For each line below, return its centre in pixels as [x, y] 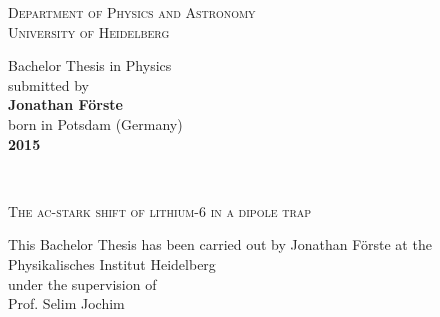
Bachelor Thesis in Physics [90, 65]
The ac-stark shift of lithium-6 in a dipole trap [160, 210]
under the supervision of [82, 283]
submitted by [48, 84]
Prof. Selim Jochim [66, 303]
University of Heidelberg [89, 31]
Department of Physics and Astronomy [132, 12]
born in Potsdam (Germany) [95, 123]
